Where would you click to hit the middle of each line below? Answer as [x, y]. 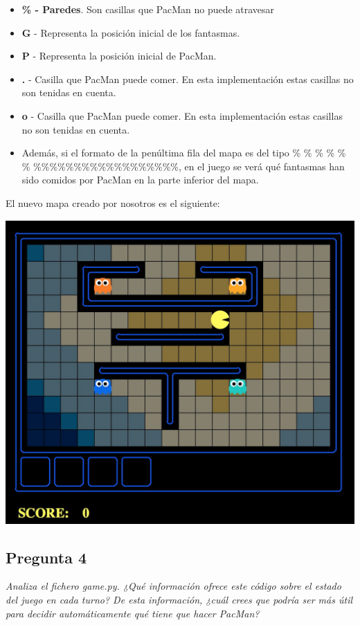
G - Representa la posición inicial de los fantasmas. [131, 32]
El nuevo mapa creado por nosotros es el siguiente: [113, 202]
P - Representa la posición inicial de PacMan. [119, 56]
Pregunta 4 [46, 557]
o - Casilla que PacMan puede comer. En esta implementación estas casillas [182, 115]
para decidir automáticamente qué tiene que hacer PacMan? [133, 613]
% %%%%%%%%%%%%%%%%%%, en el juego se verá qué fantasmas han [183, 166]
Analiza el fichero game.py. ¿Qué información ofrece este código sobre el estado [173, 586]
